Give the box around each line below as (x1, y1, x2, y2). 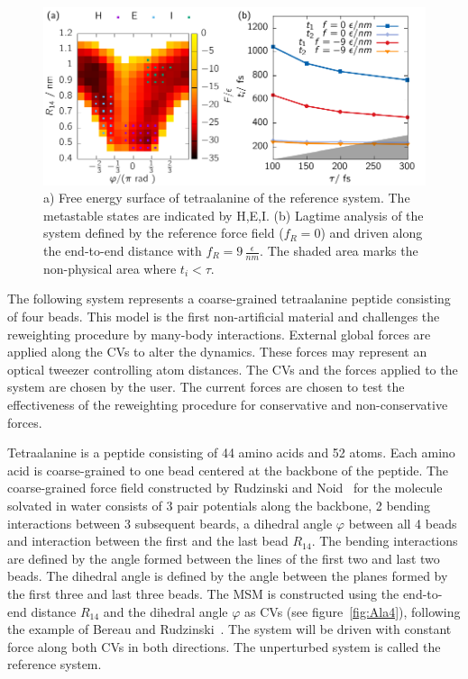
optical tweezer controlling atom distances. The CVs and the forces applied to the (7, 359, 458, 378)
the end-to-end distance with (43, 241, 202, 260)
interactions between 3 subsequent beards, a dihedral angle (7, 513, 333, 532)
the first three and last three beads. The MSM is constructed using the (7, 584, 399, 602)
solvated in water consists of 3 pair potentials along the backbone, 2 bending (7, 495, 431, 514)
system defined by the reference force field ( (43, 223, 284, 242)
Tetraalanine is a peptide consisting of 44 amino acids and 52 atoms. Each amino (7, 443, 455, 462)
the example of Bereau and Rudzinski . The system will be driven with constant (7, 620, 452, 638)
